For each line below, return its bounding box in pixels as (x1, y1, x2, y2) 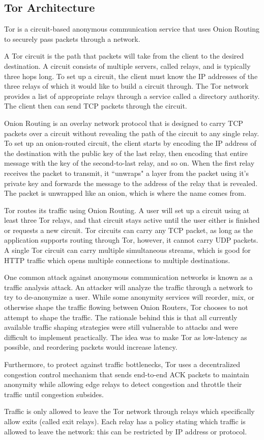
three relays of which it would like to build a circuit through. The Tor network (4, 81, 249, 91)
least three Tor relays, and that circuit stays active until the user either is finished (4, 215, 260, 225)
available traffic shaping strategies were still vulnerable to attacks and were (4, 322, 238, 332)
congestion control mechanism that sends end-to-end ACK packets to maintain (4, 369, 249, 379)
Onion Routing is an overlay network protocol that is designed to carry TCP (4, 117, 243, 128)
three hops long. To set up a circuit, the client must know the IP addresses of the (4, 70, 258, 81)
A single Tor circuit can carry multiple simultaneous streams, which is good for (4, 245, 251, 255)
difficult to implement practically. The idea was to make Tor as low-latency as (4, 331, 247, 342)
